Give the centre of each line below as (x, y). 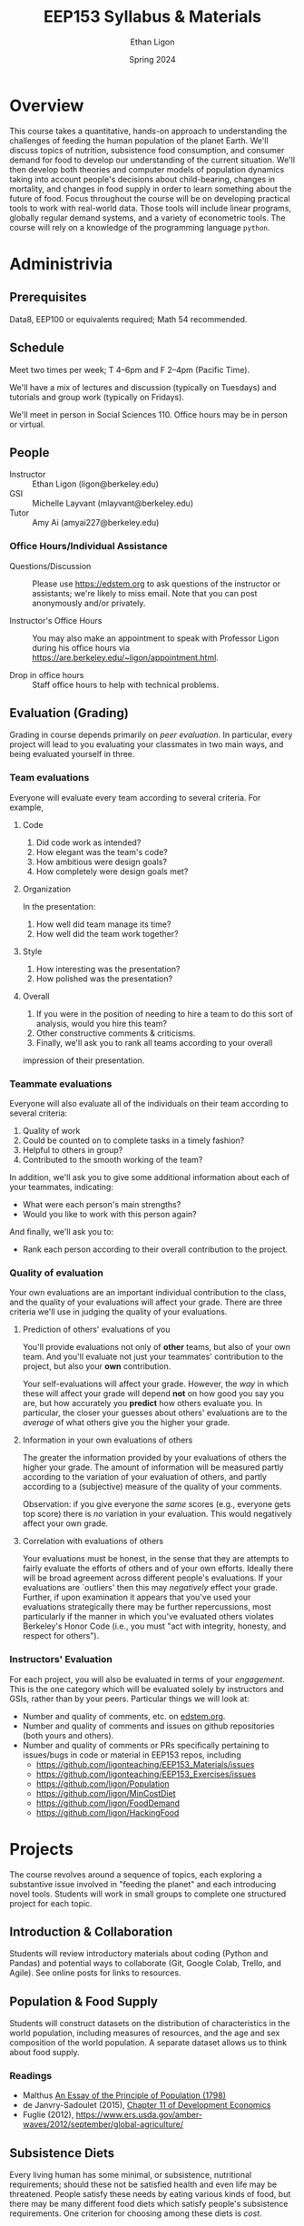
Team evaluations (49, 778)
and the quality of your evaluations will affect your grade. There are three (146, 1302)
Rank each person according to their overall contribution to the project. (155, 1249)
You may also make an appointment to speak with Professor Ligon (156, 638)
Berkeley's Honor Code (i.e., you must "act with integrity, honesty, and (154, 1626)
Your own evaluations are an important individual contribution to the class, (148, 1293)
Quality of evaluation (57, 1273)
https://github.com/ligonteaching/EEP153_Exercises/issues (146, 1774)
